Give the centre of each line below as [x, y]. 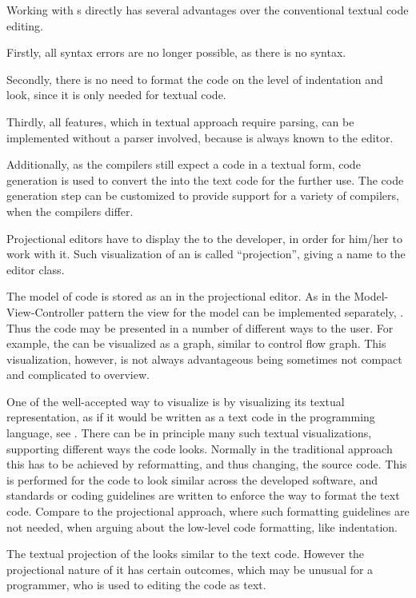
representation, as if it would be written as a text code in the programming [191, 417]
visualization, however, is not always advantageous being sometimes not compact [204, 359]
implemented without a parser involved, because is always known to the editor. [200, 137]
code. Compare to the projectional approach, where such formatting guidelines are [208, 511]
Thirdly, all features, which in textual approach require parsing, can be [180, 121]
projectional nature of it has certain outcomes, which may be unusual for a [190, 569]
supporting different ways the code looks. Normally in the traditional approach [200, 448]
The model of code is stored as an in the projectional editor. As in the [178, 296]
